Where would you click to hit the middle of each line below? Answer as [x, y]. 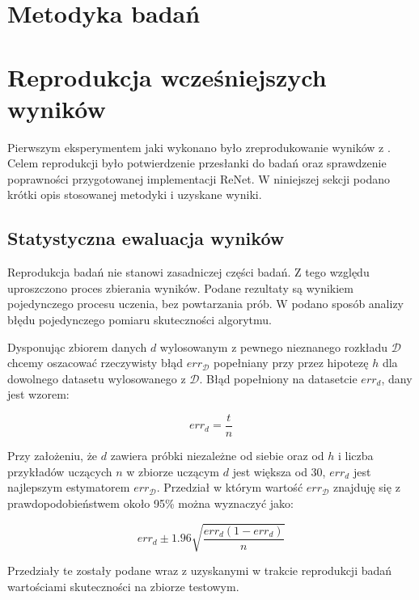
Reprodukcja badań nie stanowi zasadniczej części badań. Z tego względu [188, 272]
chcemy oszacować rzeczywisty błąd [95, 363]
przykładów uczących [60, 471]
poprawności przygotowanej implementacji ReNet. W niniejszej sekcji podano [199, 178]
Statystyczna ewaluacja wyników [146, 238]
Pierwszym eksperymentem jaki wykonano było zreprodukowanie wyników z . [199, 147]
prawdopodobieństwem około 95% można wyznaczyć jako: [151, 503]
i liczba [356, 456]
